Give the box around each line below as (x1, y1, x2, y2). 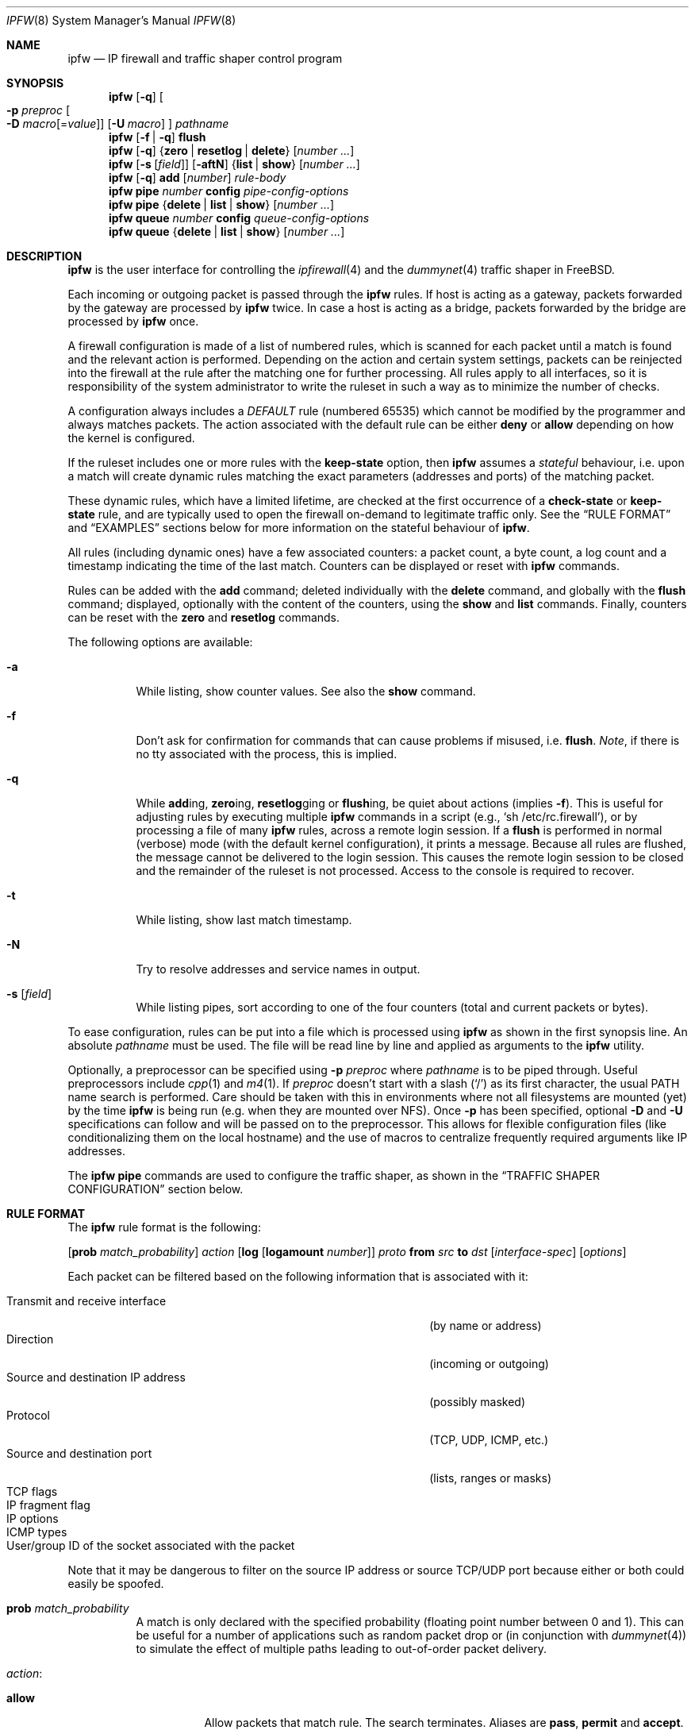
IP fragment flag (6, 1498, 90, 1512)
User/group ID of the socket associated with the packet (6, 1539, 295, 1552)
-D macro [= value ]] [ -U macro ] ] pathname (6, 117, 229, 130)
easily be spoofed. (67, 1577, 164, 1590)
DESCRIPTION (6, 249, 83, 263)
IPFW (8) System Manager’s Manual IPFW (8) (6, 13, 236, 27)
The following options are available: (67, 635, 253, 649)
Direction (6, 1332, 54, 1346)
